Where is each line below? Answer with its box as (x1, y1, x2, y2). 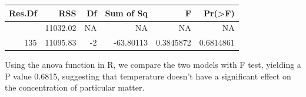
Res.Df (9, 6, 37, 19)
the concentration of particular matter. (5, 81, 145, 93)
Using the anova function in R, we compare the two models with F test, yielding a (5, 58, 301, 71)
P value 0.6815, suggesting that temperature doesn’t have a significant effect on (5, 70, 291, 82)
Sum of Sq (105, 6, 148, 19)
